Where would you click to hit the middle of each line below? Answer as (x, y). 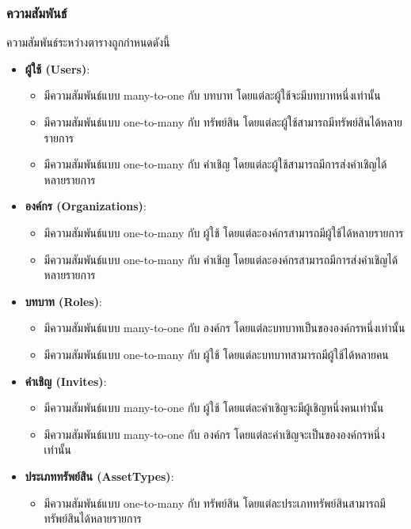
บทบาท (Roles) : (63, 301)
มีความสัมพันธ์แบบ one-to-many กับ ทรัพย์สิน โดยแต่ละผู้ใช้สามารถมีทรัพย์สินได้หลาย (223, 122)
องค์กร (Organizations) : (86, 206)
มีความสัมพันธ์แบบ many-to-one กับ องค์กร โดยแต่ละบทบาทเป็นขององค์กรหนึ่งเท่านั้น (225, 328)
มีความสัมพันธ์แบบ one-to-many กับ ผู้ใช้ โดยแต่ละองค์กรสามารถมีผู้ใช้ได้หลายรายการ (224, 232)
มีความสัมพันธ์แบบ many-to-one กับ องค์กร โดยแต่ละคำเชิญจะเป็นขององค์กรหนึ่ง (215, 434)
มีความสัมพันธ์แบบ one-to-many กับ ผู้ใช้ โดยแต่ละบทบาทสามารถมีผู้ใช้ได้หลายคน (216, 354)
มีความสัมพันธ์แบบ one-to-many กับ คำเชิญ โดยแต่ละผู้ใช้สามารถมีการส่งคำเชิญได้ (215, 164)
